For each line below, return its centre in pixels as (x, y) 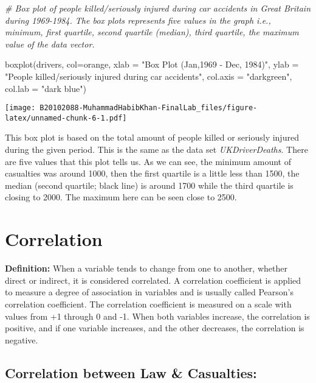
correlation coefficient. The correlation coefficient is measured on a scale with (148, 304)
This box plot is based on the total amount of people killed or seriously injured (152, 137)
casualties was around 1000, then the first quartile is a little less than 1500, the (152, 173)
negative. (22, 339)
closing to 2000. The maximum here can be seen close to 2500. (121, 197)
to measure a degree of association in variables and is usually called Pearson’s (149, 292)
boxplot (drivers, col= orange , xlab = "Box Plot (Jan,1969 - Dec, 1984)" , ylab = (152, 64)
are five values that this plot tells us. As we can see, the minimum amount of (148, 161)
